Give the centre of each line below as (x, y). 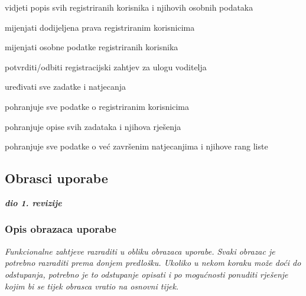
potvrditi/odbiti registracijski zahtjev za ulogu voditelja (106, 66)
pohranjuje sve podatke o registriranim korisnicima (97, 106)
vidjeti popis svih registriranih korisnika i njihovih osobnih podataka (129, 7)
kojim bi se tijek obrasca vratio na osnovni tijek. (92, 286)
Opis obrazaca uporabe (61, 229)
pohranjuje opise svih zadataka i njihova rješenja (93, 126)
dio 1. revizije (33, 202)
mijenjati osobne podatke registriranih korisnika (92, 47)
